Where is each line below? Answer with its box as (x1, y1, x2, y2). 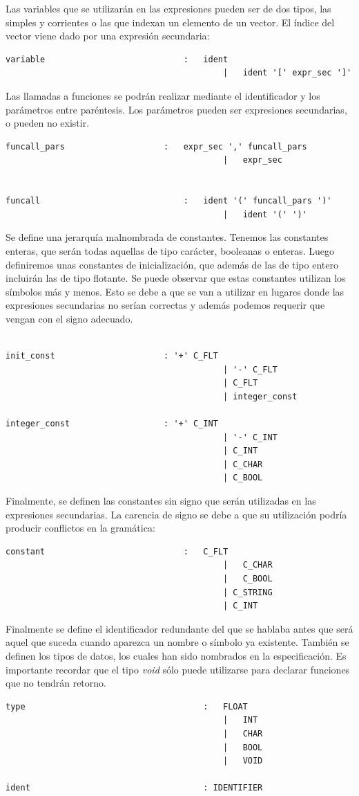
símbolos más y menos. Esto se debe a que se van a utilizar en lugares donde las (6, 284, 345, 298)
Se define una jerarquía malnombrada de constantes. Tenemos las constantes (6, 230, 329, 244)
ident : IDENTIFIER (6, 783, 263, 793)
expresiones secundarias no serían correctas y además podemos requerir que (6, 298, 325, 312)
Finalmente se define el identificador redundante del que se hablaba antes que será (6, 621, 353, 635)
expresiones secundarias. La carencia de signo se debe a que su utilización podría (6, 507, 347, 521)
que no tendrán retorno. (6, 676, 106, 690)
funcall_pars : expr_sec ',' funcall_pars (6, 141, 307, 152)
